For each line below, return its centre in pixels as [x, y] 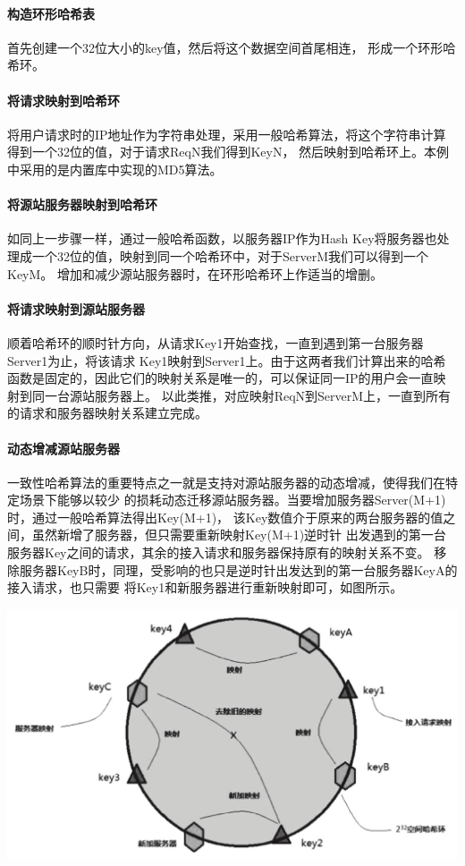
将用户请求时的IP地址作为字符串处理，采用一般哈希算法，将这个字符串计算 [227, 134]
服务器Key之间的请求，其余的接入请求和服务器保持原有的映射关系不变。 [219, 552]
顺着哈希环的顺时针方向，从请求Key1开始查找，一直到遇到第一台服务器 [216, 342]
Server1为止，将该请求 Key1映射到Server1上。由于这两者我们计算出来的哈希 [227, 360]
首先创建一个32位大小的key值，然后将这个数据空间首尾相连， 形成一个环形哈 [232, 47]
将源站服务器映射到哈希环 [82, 204]
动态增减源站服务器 [63, 448]
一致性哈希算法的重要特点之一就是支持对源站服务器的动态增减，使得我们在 [226, 482]
